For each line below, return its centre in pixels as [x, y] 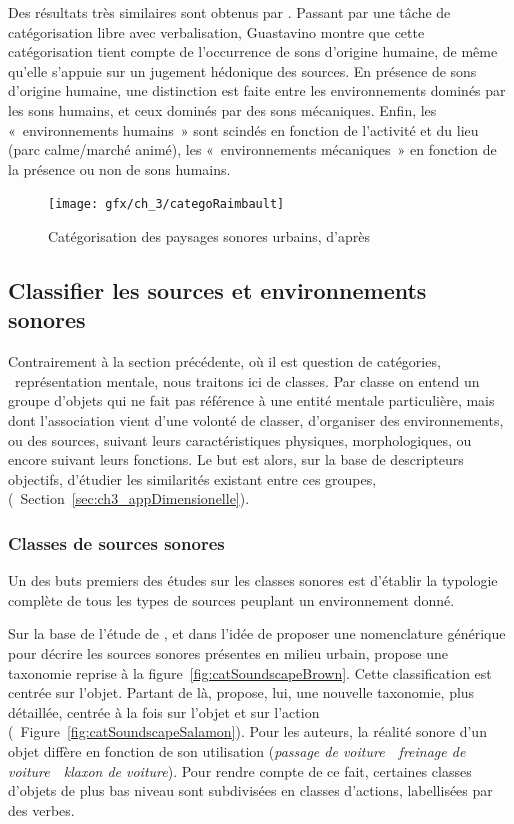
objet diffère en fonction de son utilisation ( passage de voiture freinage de [237, 750]
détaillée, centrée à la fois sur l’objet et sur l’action [164, 711]
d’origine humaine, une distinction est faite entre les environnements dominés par [257, 90]
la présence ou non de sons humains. [119, 168]
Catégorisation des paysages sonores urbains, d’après [209, 236]
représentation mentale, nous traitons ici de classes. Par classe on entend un [247, 380]
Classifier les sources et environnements [217, 289]
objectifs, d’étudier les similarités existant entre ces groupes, [192, 478]
